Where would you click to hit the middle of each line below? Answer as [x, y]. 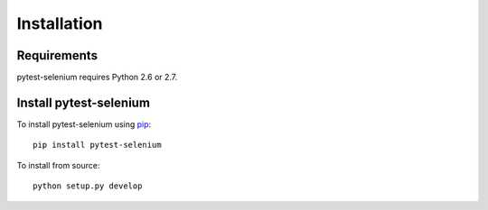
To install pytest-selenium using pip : [84, 124]
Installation [60, 23]
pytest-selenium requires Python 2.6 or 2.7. [97, 78]
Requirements [57, 55]
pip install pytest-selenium [97, 145]
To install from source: [58, 165]
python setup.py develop [88, 186]
